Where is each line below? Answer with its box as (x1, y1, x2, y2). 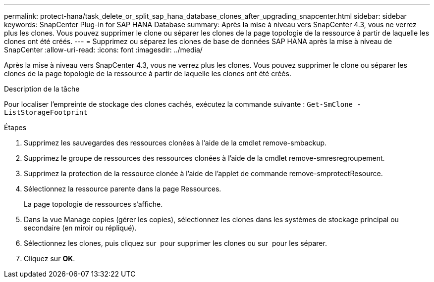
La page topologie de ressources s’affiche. (24, 200, 163, 208)
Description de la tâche (4, 85, 80, 93)
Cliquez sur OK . (24, 254, 75, 263)
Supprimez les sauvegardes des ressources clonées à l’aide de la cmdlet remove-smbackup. (24, 139, 327, 147)
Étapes (4, 123, 27, 132)
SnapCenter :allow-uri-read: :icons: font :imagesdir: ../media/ (4, 46, 203, 54)
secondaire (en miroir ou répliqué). (24, 224, 137, 232)
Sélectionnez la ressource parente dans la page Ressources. (24, 185, 221, 193)
